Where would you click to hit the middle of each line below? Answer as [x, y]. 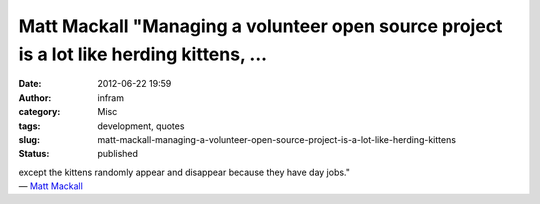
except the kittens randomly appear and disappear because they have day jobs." [184, 172]
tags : [29, 126]
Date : [30, 84]
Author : [35, 97]
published [118, 154]
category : [39, 112]
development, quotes [141, 126]
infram [111, 97]
